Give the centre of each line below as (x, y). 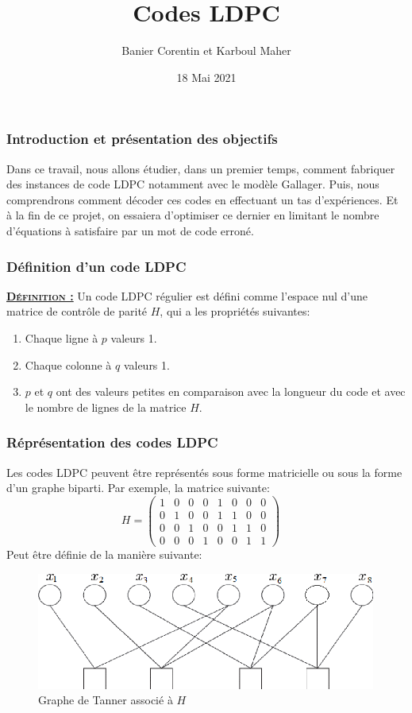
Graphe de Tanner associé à (106, 700)
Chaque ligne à (62, 337)
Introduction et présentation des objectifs (142, 139)
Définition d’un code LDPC (96, 266)
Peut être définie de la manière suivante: (104, 554)
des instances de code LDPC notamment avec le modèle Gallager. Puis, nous (193, 184)
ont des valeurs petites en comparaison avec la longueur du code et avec (231, 391)
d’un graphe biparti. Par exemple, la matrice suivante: (138, 488)
